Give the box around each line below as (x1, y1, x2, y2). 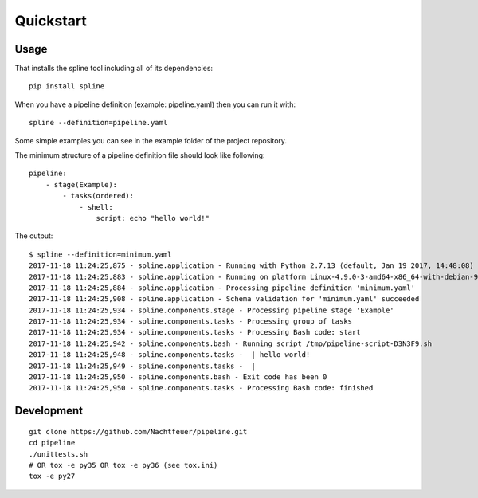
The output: (14, 231, 53, 241)
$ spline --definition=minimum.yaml (29, 249, 172, 259)
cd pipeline (29, 438, 76, 448)
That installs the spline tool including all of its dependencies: (14, 64, 214, 73)
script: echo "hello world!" (96, 214, 210, 222)
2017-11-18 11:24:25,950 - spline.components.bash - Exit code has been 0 (29, 373, 327, 382)
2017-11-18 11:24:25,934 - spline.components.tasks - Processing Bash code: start (29, 327, 361, 337)
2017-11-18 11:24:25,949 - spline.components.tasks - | (29, 361, 257, 371)
